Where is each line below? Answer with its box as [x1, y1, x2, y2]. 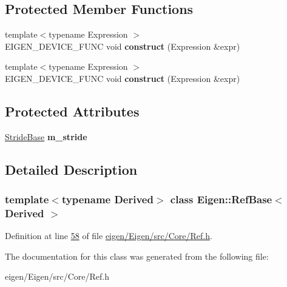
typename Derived [61, 192, 154, 207]
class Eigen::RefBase [170, 192, 272, 207]
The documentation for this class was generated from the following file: [5, 249, 269, 262]
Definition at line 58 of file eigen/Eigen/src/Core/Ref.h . [5, 229, 212, 242]
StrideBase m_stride [5, 130, 87, 143]
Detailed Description [5, 160, 138, 178]
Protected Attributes [5, 101, 140, 120]
